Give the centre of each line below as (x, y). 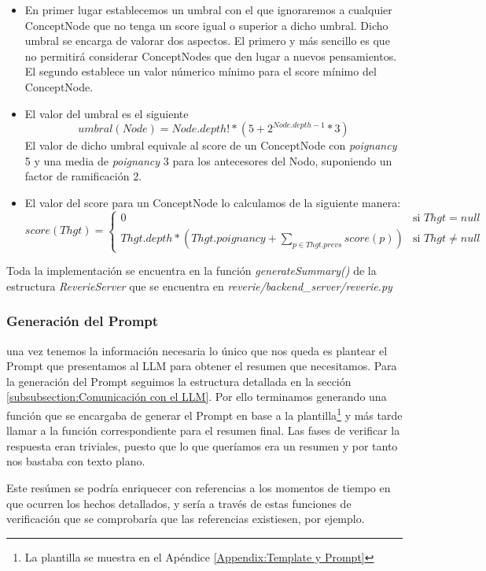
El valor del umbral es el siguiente (107, 113)
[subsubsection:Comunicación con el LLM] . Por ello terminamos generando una (197, 397)
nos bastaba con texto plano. (76, 461)
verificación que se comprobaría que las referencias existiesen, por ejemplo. (186, 519)
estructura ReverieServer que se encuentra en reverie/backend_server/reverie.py (199, 285)
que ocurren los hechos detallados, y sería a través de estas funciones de (179, 503)
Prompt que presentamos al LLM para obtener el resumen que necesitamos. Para (202, 366)
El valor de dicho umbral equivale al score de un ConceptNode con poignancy (211, 145)
